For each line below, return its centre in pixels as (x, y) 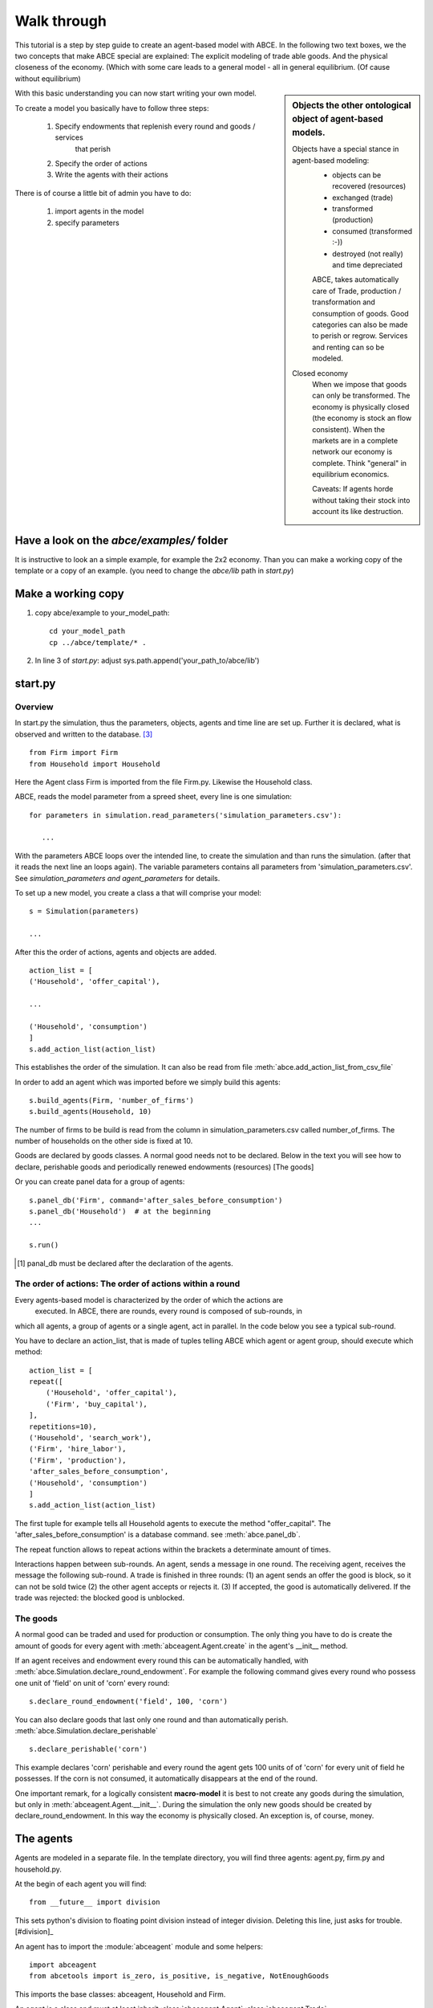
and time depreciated (367, 265)
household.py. (38, 1869)
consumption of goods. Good (360, 313)
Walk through (61, 21)
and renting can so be (348, 347)
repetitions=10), (63, 1426)
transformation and (344, 302)
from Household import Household (95, 764)
